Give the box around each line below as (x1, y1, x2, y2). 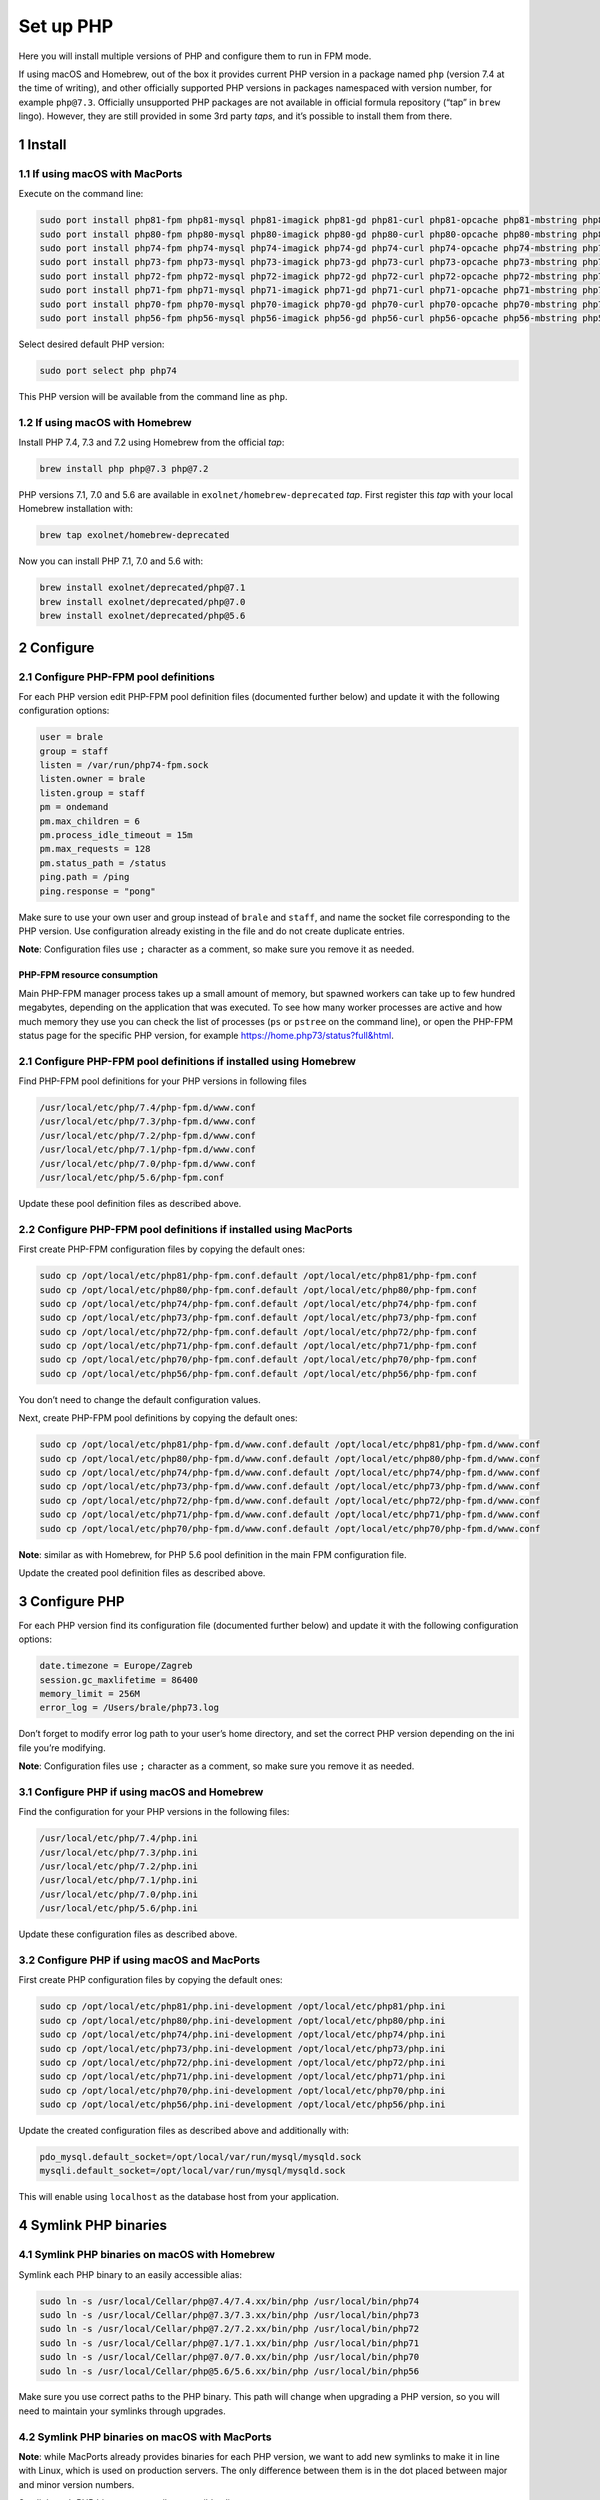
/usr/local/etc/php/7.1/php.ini (39, 1875, 199, 1886)
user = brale (39, 731, 104, 743)
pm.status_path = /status (39, 857, 167, 869)
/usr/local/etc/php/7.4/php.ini (39, 1833, 199, 1844)
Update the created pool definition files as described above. (18, 1566, 266, 1579)
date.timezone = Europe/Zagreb (39, 1660, 194, 1672)
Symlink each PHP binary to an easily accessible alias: (18, 2268, 243, 2280)
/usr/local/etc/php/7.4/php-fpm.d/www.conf (39, 1102, 257, 1114)
